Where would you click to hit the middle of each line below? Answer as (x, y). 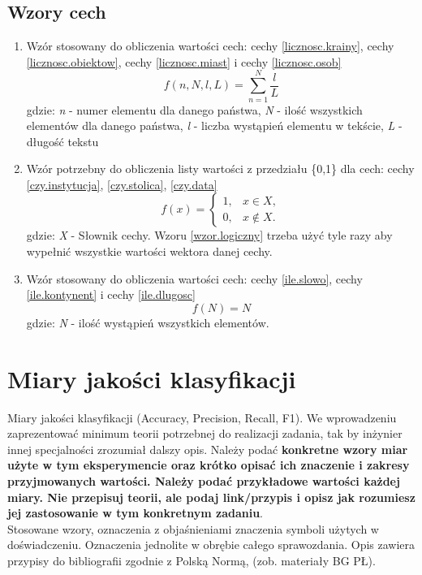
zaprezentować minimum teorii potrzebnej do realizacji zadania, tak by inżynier (205, 433)
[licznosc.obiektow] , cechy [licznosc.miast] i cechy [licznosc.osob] (184, 61)
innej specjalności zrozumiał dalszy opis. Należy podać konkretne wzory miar (208, 449)
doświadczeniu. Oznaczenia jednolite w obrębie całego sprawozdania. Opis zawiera (211, 545)
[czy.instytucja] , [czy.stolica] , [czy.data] (122, 184)
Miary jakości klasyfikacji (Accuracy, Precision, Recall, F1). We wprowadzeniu (202, 417)
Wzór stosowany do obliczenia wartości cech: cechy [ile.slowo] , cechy (194, 278)
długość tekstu (62, 141)
